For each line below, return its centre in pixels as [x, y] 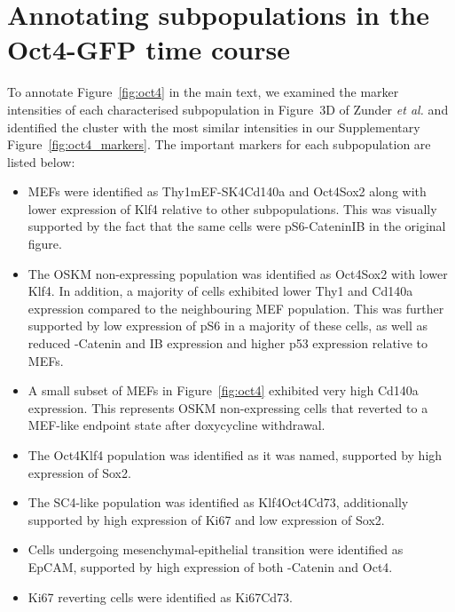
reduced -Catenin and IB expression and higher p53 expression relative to [228, 343]
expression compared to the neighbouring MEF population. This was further [236, 308]
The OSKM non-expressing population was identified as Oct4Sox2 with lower [238, 273]
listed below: [41, 161]
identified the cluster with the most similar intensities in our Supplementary [214, 127]
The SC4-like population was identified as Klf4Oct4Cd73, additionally [218, 502]
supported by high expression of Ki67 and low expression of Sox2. [206, 519]
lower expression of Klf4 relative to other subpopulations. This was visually [232, 208]
